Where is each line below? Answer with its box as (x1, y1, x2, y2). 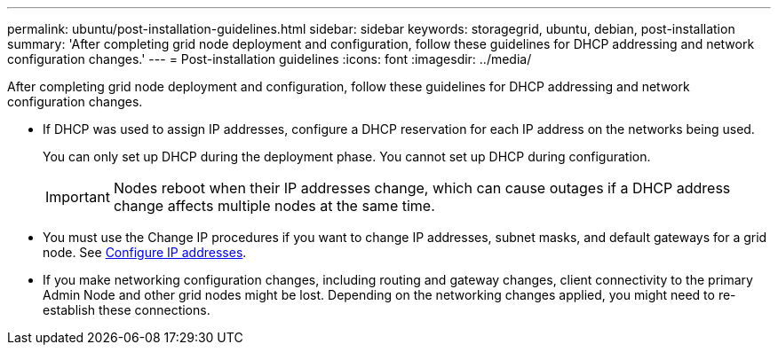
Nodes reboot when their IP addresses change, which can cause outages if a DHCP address (113, 179, 731, 197)
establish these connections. (43, 302, 210, 317)
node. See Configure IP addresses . (43, 245, 247, 260)
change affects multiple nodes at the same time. (113, 197, 435, 215)
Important (45, 188, 110, 206)
